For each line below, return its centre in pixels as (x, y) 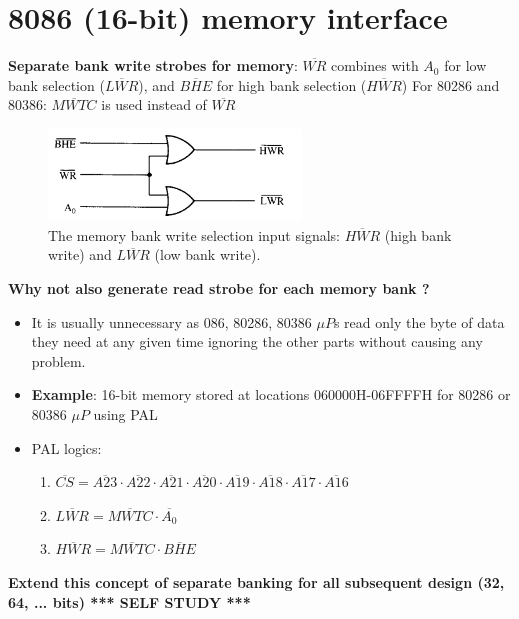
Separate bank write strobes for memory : (153, 65)
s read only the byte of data (419, 321)
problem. (58, 360)
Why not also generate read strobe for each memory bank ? (219, 288)
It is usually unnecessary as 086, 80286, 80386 (171, 321)
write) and (80, 254)
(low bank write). (207, 254)
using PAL (125, 414)
